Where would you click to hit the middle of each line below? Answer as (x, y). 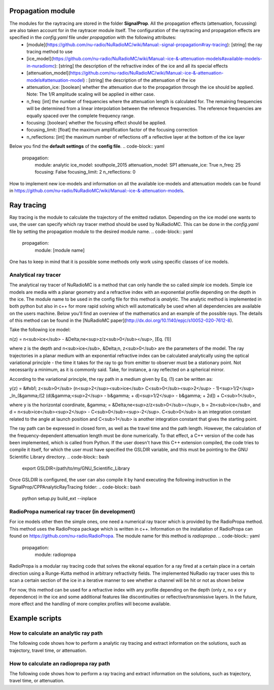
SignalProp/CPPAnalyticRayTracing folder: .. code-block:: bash (75, 487)
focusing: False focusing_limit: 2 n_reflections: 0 (85, 172)
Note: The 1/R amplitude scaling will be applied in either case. (91, 94)
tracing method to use (50, 52)
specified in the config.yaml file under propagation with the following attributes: (93, 38)
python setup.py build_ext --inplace (59, 499)
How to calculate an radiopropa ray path (60, 664)
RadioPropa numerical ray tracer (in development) (72, 512)
